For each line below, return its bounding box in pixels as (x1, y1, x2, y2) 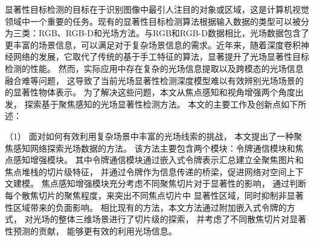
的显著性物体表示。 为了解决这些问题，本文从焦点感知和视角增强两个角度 (5, 86, 295, 98)
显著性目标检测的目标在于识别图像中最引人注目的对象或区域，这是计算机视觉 (5, 3, 309, 15)
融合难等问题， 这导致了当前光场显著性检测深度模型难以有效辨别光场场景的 (5, 74, 304, 86)
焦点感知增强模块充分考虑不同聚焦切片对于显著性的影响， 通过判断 (41, 177, 307, 190)
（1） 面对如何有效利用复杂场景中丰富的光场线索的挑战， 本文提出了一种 (5, 129, 294, 142)
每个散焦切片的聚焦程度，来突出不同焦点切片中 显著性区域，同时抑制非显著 (5, 188, 304, 201)
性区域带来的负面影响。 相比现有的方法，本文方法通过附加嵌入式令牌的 (5, 201, 287, 213)
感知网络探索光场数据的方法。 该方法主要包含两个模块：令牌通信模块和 (13, 141, 295, 154)
